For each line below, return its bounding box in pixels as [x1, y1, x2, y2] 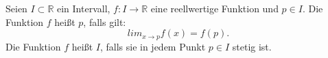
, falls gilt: [83, 14, 126, 29]
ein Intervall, [57, 1, 110, 15]
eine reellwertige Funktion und [150, 1, 279, 15]
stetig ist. [232, 39, 272, 53]
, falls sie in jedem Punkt [99, 39, 206, 53]
